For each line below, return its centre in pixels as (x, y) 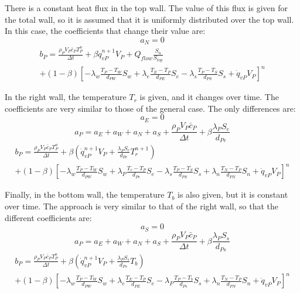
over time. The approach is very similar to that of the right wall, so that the (142, 206)
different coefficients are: (48, 217)
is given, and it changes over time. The (209, 97)
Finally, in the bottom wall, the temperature (85, 194)
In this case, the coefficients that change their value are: (105, 31)
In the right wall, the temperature (66, 97)
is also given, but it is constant (233, 194)
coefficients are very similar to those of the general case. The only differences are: (150, 108)
